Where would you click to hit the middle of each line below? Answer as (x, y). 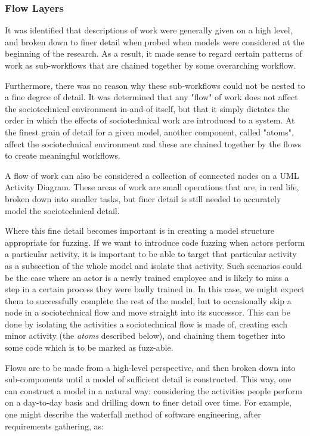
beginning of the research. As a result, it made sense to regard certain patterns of (154, 53)
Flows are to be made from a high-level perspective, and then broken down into (150, 367)
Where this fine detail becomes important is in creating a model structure (139, 231)
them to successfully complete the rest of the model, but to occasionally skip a (148, 300)
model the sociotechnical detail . (62, 210)
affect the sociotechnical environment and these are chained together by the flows (153, 143)
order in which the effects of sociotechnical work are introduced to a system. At (150, 120)
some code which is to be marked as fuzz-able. (89, 347)
